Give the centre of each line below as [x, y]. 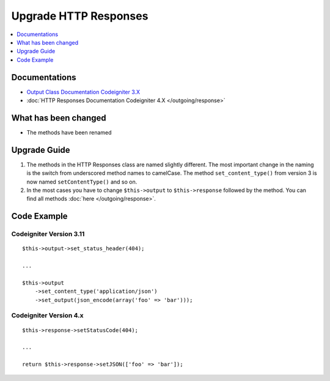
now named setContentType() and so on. [82, 182]
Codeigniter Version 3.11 [48, 234]
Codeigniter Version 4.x [47, 316]
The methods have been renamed [69, 132]
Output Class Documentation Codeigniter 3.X [83, 92]
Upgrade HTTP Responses [80, 16]
